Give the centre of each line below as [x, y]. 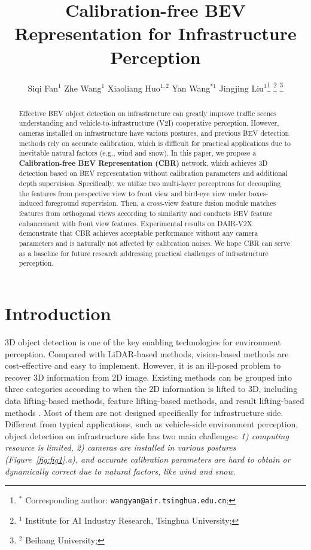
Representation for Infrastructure [155, 33]
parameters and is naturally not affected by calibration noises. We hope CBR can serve [155, 243]
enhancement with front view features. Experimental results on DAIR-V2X [135, 223]
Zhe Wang [83, 88]
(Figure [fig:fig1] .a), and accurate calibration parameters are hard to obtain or [148, 459]
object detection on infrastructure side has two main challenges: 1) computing [147, 435]
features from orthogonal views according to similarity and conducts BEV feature [146, 213]
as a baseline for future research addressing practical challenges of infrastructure [144, 253]
